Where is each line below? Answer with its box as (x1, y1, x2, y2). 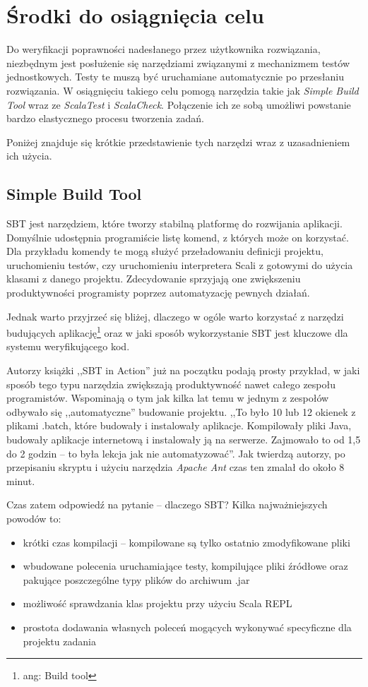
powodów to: (6, 511, 61, 526)
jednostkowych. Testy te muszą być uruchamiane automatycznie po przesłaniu (6, 69, 344, 84)
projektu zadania (23, 633, 96, 648)
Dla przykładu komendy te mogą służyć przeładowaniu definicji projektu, (6, 244, 324, 258)
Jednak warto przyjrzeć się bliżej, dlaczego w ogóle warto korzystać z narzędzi (6, 309, 344, 323)
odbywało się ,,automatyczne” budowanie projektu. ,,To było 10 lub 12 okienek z (6, 404, 356, 419)
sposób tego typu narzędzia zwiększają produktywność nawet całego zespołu (6, 376, 336, 391)
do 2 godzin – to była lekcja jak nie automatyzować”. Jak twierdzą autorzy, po (6, 446, 345, 460)
